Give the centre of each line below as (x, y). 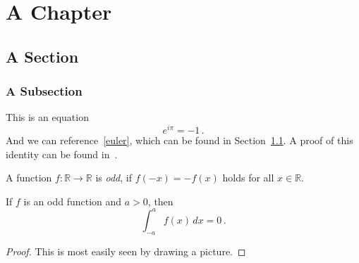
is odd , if (114, 178)
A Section (42, 56)
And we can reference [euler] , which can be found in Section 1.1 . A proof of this (179, 140)
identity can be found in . (62, 154)
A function (29, 178)
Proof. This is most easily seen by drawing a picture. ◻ (126, 251)
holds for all (248, 178)
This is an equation (47, 117)
